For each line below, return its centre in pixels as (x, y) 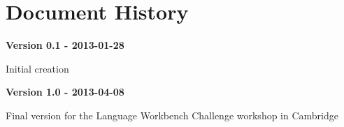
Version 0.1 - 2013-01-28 (65, 45)
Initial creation (37, 68)
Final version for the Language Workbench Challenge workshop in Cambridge (172, 115)
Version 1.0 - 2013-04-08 (65, 92)
